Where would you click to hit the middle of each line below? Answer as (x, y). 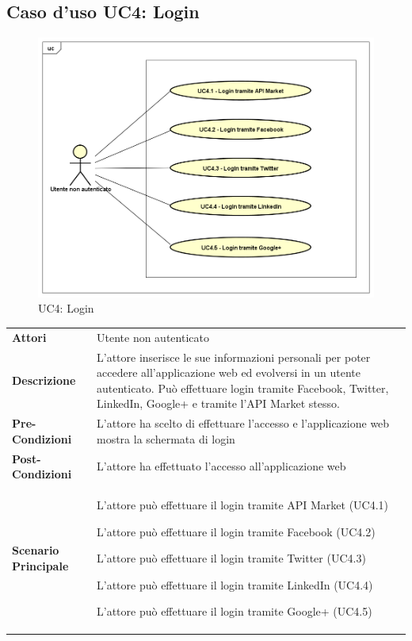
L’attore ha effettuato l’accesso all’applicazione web (221, 466)
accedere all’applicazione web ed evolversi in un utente (229, 372)
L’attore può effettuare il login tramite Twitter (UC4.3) (231, 558)
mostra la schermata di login (166, 438)
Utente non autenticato (153, 337)
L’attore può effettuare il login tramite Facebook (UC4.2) (236, 531)
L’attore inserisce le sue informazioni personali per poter (234, 357)
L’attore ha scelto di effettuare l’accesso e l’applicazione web (243, 423)
